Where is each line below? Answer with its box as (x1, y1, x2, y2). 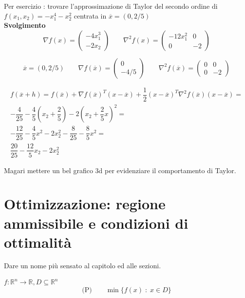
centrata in (74, 10, 107, 20)
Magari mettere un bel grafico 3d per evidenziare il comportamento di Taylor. (4, 165, 236, 175)
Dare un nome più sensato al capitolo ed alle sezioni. (4, 260, 161, 270)
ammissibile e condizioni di (4, 213, 188, 233)
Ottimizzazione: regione (4, 194, 166, 214)
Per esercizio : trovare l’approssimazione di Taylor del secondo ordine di (4, 1, 218, 11)
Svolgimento (4, 20, 46, 30)
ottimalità (4, 232, 72, 252)
